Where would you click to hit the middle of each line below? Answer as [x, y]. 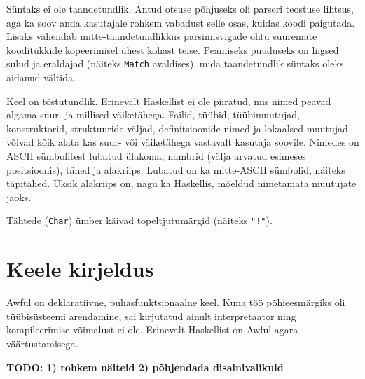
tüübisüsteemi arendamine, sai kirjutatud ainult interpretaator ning [151, 316]
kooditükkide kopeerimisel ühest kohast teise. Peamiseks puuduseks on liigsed [173, 49]
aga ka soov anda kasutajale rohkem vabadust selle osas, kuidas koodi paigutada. [181, 22]
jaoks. [19, 197]
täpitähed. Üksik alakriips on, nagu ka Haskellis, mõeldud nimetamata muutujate [181, 183]
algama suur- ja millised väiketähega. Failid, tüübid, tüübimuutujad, [153, 115]
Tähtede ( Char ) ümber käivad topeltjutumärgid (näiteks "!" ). [139, 220]
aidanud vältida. [41, 77]
